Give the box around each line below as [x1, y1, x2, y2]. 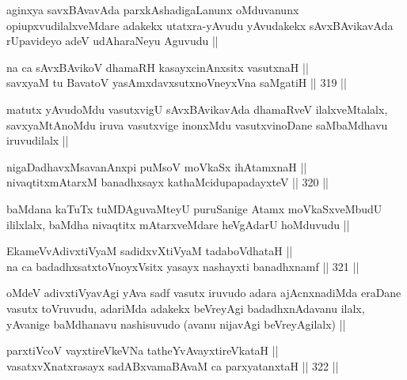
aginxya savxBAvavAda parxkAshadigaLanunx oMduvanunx [6, 2, 299, 17]
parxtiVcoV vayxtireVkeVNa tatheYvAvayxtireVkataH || [6, 342, 279, 359]
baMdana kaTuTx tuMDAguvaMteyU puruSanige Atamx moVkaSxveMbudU [6, 200, 382, 216]
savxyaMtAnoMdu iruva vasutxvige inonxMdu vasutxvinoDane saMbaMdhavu [6, 116, 388, 133]
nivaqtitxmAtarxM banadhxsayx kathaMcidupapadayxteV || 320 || [6, 174, 329, 190]
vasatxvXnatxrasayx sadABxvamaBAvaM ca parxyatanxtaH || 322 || [6, 357, 339, 374]
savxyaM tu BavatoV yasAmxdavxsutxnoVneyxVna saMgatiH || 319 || [6, 74, 347, 91]
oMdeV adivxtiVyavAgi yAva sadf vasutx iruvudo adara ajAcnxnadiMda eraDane [6, 284, 401, 301]
